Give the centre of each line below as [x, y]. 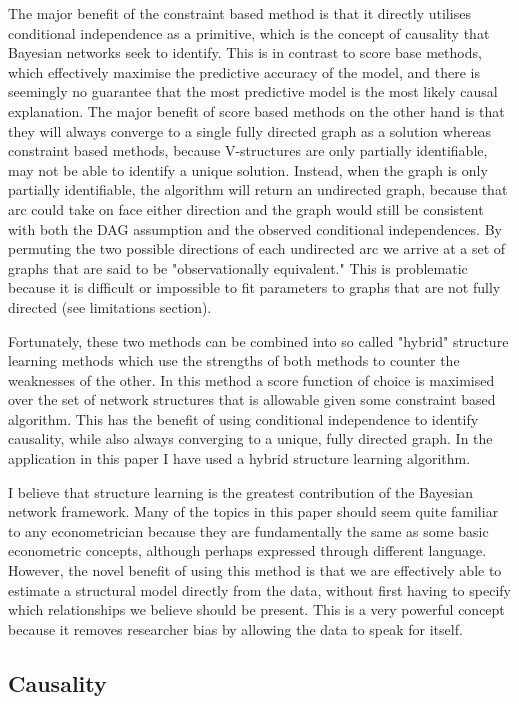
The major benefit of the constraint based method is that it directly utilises [239, 13]
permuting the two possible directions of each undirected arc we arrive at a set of [257, 248]
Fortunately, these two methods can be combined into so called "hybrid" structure [258, 340]
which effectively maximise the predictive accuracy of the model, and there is [244, 71]
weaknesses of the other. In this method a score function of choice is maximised [251, 379]
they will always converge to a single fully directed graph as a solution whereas [250, 130]
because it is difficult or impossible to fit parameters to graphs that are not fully [254, 287]
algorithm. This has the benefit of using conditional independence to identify [243, 418]
